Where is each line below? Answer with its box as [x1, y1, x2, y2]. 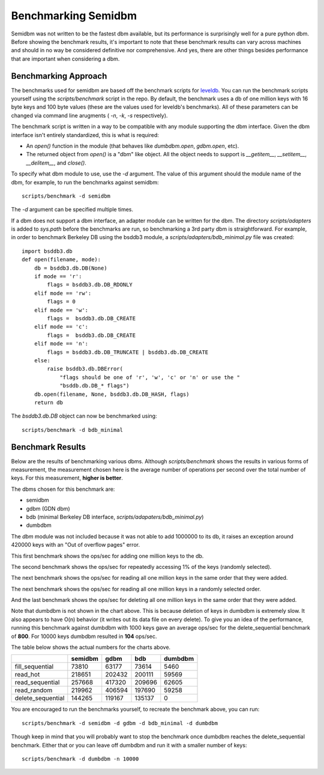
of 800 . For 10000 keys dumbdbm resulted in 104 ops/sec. [11, 633, 157, 640]
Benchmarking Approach [11, 71, 107, 81]
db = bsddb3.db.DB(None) [34, 264, 107, 272]
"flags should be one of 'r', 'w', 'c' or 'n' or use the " [59, 374, 240, 381]
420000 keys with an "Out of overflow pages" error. [11, 541, 140, 549]
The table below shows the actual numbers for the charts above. [11, 643, 171, 651]
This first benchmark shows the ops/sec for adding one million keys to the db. [11, 552, 204, 559]
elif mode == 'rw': [34, 290, 92, 297]
